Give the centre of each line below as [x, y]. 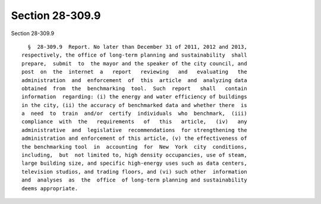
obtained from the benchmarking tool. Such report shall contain [134, 88]
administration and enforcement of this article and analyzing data [134, 80]
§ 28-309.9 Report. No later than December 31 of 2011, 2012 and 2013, [137, 47]
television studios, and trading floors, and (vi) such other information [134, 172]
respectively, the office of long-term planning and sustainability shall [134, 55]
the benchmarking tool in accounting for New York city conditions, [134, 147]
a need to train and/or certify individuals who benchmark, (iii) [134, 114]
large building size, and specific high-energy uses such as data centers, [134, 163]
